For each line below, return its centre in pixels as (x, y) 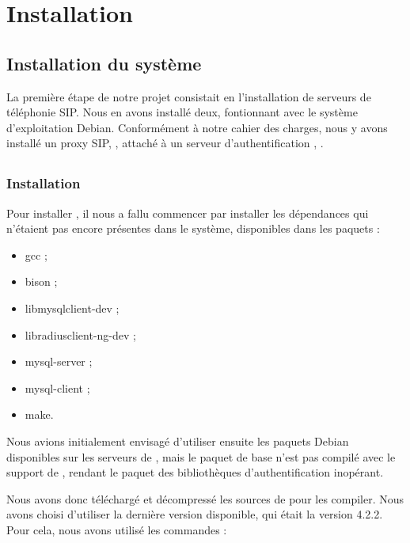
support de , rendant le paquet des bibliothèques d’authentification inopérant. (195, 472)
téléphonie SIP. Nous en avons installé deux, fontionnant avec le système (182, 112)
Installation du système (104, 63)
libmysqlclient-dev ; (72, 308)
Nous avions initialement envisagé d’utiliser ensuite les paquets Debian (178, 440)
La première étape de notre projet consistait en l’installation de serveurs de (189, 96)
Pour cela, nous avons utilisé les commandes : (117, 529)
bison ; (41, 281)
